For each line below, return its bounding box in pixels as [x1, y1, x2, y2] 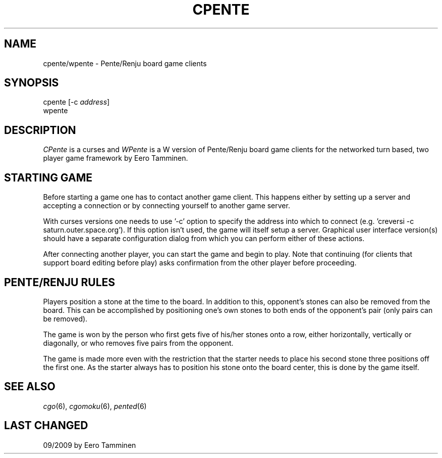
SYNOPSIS [4, 76, 59, 89]
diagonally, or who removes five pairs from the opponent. [43, 338, 234, 347]
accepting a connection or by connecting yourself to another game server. [43, 201, 290, 210]
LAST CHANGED [4, 419, 88, 432]
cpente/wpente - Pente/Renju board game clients [43, 59, 207, 68]
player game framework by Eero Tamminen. [43, 154, 188, 163]
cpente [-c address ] [43, 98, 110, 107]
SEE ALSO [4, 380, 56, 393]
